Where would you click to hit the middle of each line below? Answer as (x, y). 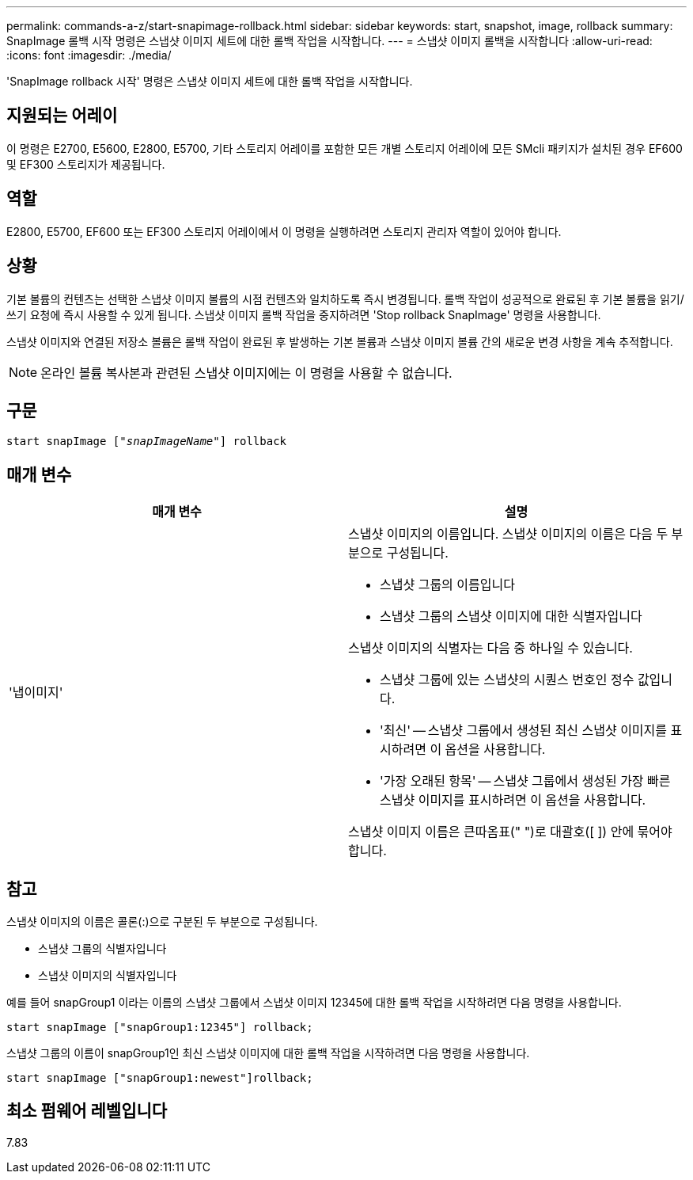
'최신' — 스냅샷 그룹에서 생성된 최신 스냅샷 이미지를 (524, 731)
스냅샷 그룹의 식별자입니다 (102, 949)
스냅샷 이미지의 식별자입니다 (108, 976)
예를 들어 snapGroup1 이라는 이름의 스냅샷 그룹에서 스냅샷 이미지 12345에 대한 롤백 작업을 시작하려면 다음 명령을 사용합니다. (314, 1003)
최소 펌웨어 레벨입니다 (87, 1111)
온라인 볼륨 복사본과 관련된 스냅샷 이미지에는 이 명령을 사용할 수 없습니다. (246, 373)
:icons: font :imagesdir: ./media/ (89, 55)
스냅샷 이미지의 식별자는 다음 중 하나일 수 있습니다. (490, 648)
